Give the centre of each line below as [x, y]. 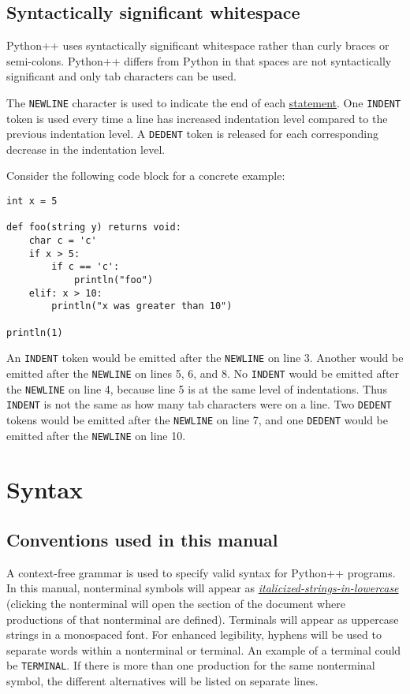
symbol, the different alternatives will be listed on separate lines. [162, 681]
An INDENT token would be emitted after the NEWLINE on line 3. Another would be [205, 358]
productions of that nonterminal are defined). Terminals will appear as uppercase [203, 619]
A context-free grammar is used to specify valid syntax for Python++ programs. [201, 572]
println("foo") [114, 280]
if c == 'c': [86, 267]
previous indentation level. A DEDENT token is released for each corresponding [193, 134]
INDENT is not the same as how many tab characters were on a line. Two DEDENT [199, 404]
